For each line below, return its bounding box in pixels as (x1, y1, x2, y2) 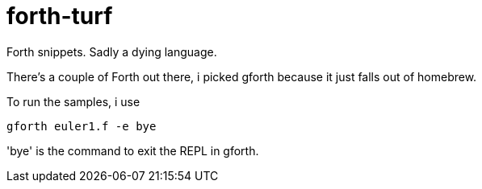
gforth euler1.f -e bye (6, 119, 157, 133)
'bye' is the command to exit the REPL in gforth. (6, 143, 259, 158)
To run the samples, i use (6, 94, 140, 109)
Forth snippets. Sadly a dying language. (6, 44, 217, 59)
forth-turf (6, 2, 113, 30)
